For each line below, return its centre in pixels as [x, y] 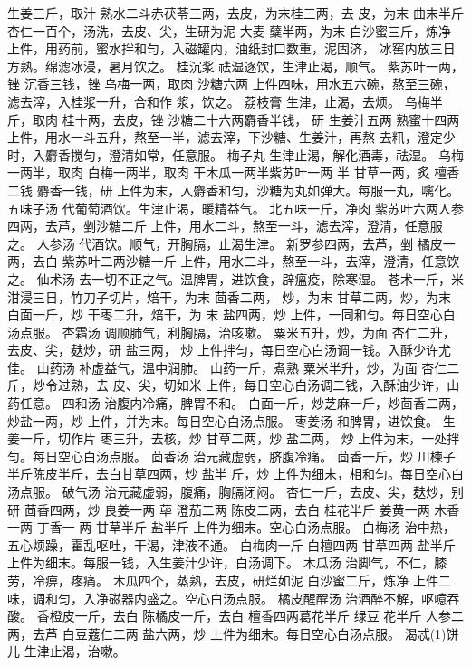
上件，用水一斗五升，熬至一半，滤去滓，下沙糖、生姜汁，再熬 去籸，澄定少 [231, 137]
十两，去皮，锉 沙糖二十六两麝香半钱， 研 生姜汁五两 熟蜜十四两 [267, 119]
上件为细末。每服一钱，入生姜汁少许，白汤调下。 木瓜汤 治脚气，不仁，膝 [227, 562]
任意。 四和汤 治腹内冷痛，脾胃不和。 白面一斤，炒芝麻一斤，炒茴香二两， [241, 403]
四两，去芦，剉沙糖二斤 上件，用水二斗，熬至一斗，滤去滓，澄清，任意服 [225, 226]
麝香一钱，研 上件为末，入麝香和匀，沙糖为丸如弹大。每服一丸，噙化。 [248, 190]
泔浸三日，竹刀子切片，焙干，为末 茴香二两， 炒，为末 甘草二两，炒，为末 [229, 296]
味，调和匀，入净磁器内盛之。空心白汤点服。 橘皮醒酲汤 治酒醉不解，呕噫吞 [234, 598]
